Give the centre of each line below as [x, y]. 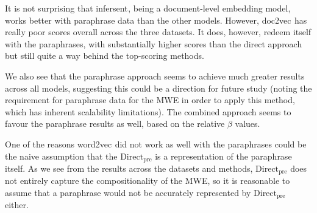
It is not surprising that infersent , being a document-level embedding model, [148, 8]
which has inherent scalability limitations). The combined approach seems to [148, 111]
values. [248, 123]
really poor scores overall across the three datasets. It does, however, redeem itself [158, 32]
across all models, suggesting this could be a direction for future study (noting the [158, 88]
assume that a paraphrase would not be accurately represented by [128, 193]
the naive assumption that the [61, 156]
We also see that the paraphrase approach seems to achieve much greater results [155, 76]
